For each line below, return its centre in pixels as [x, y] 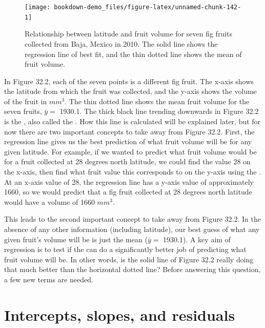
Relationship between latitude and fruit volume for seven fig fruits [129, 34]
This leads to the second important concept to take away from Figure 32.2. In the [133, 219]
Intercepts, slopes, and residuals [120, 314]
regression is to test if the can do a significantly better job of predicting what [125, 249]
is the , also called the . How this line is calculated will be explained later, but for [132, 121]
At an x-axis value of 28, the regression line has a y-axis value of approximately [129, 181]
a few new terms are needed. [49, 279]
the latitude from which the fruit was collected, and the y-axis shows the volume [131, 91]
